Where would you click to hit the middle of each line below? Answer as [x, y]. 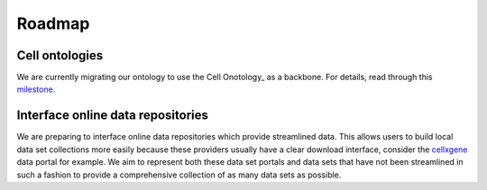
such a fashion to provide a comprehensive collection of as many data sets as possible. [179, 175]
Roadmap [53, 23]
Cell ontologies [60, 55]
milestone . [36, 89]
